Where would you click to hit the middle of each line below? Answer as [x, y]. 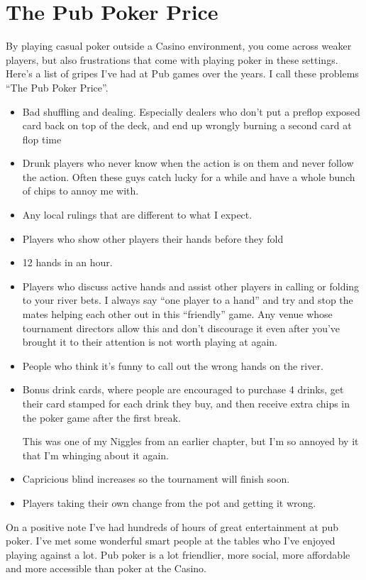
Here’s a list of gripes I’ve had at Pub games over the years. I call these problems [182, 73]
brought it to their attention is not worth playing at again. [150, 342]
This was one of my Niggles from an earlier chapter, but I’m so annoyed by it [190, 441]
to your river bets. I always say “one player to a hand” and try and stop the [188, 300]
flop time [42, 139]
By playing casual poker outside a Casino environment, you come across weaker [179, 46]
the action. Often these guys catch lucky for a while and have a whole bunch [189, 176]
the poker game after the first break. [101, 417]
